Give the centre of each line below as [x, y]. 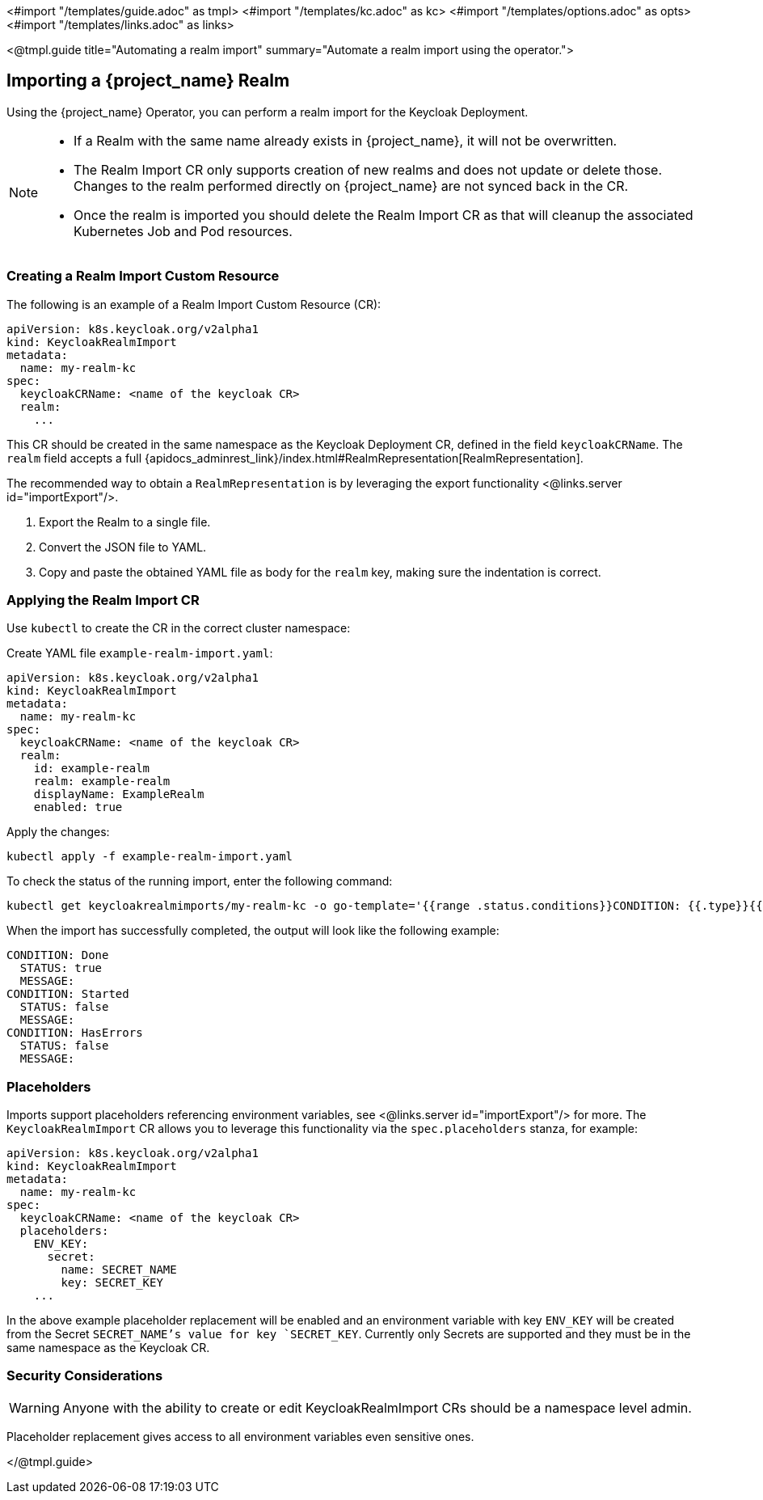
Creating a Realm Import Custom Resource [143, 276]
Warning [34, 1407]
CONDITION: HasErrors [75, 1033]
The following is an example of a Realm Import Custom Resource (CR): [194, 304]
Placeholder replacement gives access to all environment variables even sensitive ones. [240, 1436]
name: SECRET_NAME [119, 1270]
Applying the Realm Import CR [103, 600]
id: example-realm [92, 769]
